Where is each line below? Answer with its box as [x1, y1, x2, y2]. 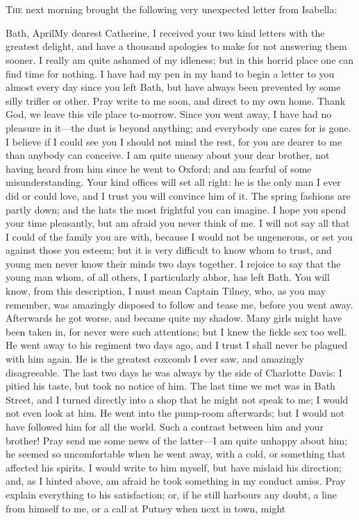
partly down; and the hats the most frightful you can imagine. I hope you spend [6, 202, 347, 216]
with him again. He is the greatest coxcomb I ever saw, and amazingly [6, 352, 304, 366]
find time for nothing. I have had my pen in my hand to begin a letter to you [6, 66, 335, 80]
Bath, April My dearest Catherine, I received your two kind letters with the [6, 25, 325, 40]
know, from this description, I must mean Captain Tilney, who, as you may [6, 284, 326, 298]
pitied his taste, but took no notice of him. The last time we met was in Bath [6, 379, 335, 393]
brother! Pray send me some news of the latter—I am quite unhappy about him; [6, 433, 348, 447]
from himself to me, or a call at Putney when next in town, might [6, 501, 286, 515]
